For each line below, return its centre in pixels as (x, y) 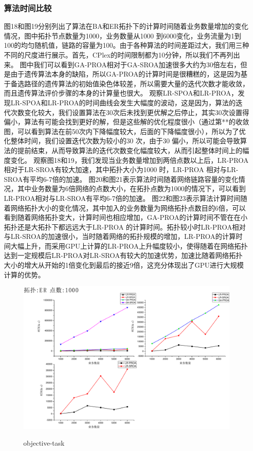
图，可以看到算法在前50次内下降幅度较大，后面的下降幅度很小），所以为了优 (125, 131)
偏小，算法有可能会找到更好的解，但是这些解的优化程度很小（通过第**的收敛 (126, 122)
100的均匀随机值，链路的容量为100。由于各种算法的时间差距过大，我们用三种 (126, 45)
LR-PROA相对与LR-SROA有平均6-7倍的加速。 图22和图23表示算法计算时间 (122, 198)
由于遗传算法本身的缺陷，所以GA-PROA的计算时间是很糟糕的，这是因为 (126, 74)
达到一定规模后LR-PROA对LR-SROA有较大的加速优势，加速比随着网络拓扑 (123, 255)
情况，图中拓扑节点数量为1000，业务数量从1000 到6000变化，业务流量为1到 (123, 35)
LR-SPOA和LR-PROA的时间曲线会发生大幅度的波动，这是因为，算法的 (123, 102)
